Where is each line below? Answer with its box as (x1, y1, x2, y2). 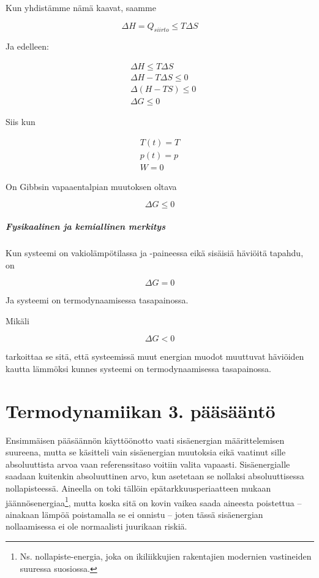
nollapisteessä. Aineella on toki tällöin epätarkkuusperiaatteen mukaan (6, 482, 271, 495)
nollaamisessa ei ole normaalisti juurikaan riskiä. (6, 520, 187, 533)
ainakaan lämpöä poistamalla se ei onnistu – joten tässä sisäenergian (6, 508, 263, 520)
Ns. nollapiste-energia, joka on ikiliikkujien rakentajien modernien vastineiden (20, 550, 312, 563)
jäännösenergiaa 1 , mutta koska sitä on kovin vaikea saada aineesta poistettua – (6, 494, 302, 509)
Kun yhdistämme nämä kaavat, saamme (6, 1, 156, 13)
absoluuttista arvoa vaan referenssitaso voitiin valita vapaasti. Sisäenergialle (6, 457, 290, 470)
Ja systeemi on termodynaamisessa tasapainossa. (6, 294, 189, 306)
